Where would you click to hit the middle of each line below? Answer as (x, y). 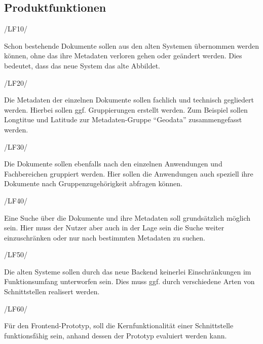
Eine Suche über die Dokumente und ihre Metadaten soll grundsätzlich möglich (127, 217)
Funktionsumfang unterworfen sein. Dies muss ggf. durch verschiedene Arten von (129, 281)
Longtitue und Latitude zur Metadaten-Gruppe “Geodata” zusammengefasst (123, 119)
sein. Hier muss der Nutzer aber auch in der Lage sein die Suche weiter (114, 228)
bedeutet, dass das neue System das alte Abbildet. (82, 65)
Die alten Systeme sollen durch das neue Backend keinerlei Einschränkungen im (128, 271)
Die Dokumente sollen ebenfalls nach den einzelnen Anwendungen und (113, 164)
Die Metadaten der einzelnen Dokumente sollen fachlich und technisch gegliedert (129, 100)
